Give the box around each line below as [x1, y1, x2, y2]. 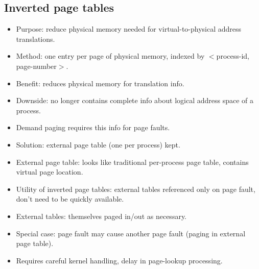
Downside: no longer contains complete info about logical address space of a [16, 95, 253, 106]
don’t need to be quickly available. [16, 193, 124, 204]
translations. [16, 33, 55, 44]
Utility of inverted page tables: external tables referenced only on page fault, [16, 183, 255, 194]
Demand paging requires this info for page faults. [16, 122, 170, 133]
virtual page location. [16, 166, 83, 177]
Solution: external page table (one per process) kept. [16, 139, 180, 150]
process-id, [216, 51, 249, 61]
